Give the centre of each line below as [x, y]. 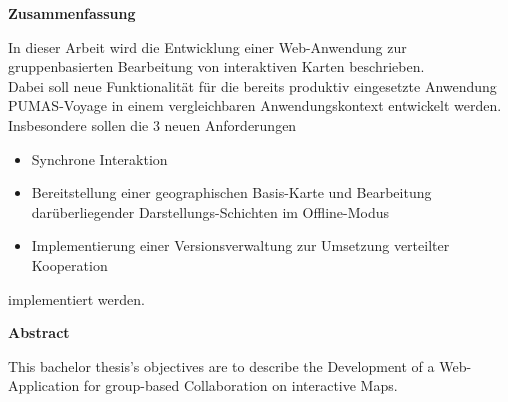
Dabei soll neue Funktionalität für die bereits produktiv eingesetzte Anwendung [252, 85]
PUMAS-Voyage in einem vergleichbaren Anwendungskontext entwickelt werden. [255, 105]
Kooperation [69, 264]
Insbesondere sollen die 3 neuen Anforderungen [152, 124]
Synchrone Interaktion [99, 158]
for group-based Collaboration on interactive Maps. [240, 385]
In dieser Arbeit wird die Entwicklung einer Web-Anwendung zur [207, 46]
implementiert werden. [76, 298]
